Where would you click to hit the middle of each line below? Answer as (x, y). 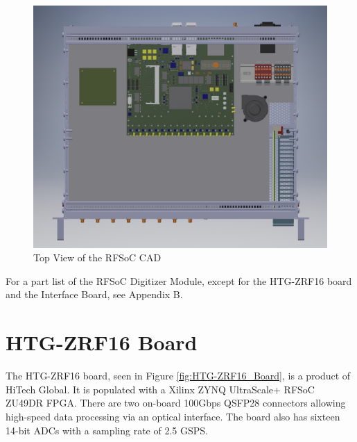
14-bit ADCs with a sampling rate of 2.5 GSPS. (107, 430)
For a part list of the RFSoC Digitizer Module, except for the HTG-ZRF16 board (179, 280)
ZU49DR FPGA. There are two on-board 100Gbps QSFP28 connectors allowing (176, 403)
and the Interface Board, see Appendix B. (94, 294)
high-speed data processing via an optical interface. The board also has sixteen (173, 416)
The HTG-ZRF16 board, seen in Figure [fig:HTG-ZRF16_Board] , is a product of (178, 376)
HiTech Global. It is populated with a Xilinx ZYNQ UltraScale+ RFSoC (160, 389)
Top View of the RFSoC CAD (97, 257)
